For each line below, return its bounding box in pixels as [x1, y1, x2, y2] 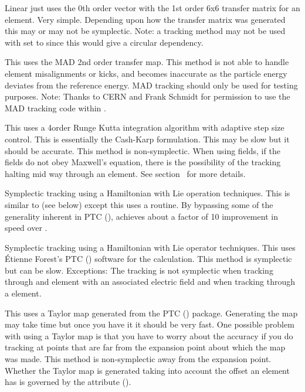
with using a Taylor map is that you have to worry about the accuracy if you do [5, 329, 293, 342]
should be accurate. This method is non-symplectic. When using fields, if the [5, 144, 280, 156]
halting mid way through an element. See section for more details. [5, 167, 246, 179]
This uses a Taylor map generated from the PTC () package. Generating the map [5, 306, 298, 319]
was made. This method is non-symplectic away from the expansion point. [5, 353, 272, 365]
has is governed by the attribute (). [5, 376, 131, 388]
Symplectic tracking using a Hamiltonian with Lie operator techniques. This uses [5, 241, 296, 253]
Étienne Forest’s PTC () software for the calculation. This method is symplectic [5, 253, 292, 265]
